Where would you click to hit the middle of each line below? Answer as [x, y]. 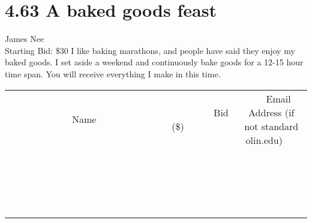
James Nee [25, 39]
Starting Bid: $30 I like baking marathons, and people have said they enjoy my [150, 50]
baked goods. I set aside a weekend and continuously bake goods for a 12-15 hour [154, 62]
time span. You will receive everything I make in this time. [113, 73]
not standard [271, 126]
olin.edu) [264, 140]
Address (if [271, 112]
